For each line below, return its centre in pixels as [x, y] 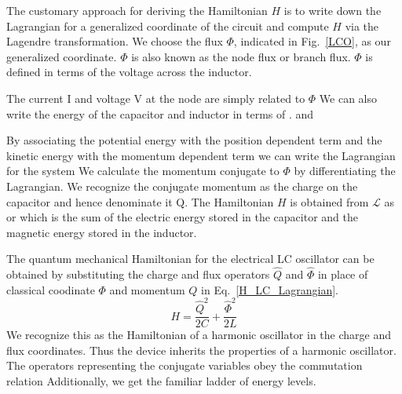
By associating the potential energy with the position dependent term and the [194, 140]
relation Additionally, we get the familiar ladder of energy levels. [161, 380]
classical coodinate [51, 289]
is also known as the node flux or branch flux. [241, 56]
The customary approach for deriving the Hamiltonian [137, 10]
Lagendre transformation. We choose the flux [115, 41]
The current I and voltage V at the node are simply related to [156, 98]
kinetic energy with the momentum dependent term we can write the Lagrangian [201, 155]
